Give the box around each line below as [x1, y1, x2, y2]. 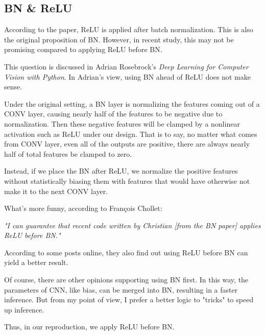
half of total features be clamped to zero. [4, 148, 132, 159]
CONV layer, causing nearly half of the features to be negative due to [4, 108, 223, 119]
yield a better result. [4, 257, 68, 268]
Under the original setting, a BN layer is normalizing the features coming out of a [4, 98, 260, 109]
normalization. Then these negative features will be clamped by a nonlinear [4, 118, 240, 129]
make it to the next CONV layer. [4, 185, 108, 196]
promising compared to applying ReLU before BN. [4, 44, 162, 55]
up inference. [4, 304, 44, 315]
